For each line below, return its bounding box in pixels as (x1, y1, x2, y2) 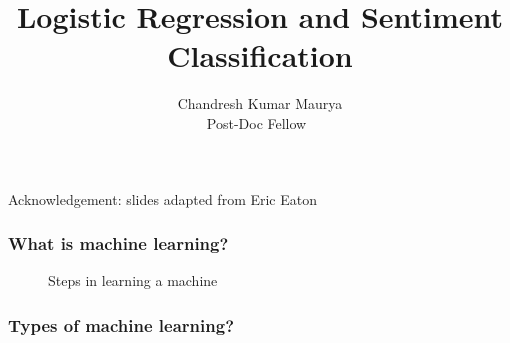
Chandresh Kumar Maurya (177, 93, 343, 114)
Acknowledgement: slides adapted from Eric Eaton (8, 188, 318, 209)
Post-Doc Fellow (206, 112, 307, 133)
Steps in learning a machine (48, 270, 218, 291)
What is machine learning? (8, 231, 229, 256)
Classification (167, 35, 353, 76)
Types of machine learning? (8, 312, 235, 337)
